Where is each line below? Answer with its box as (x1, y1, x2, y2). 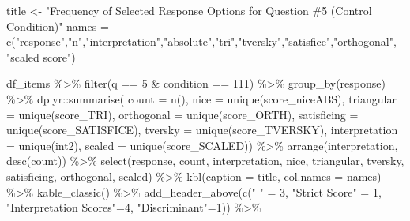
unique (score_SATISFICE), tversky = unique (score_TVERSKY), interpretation (6, 122, 398, 138)
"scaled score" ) (6, 48, 76, 65)
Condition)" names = (6, 17, 109, 34)
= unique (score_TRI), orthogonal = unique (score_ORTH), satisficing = (6, 106, 359, 122)
